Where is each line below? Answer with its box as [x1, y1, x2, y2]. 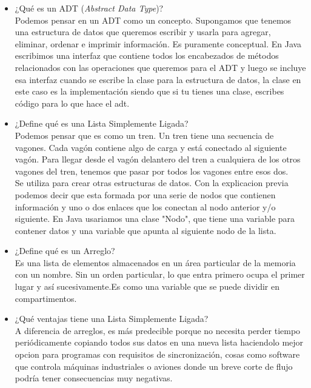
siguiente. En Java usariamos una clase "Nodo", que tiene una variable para [15, 212, 295, 225]
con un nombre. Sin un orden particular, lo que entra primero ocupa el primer [15, 268, 305, 281]
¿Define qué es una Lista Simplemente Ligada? [15, 117, 189, 130]
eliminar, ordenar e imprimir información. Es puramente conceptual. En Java [15, 37, 302, 50]
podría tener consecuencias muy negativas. [15, 372, 173, 384]
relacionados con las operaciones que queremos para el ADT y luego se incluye [15, 61, 306, 73]
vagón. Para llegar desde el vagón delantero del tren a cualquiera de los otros [15, 153, 301, 166]
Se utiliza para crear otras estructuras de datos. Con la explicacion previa [15, 176, 289, 189]
